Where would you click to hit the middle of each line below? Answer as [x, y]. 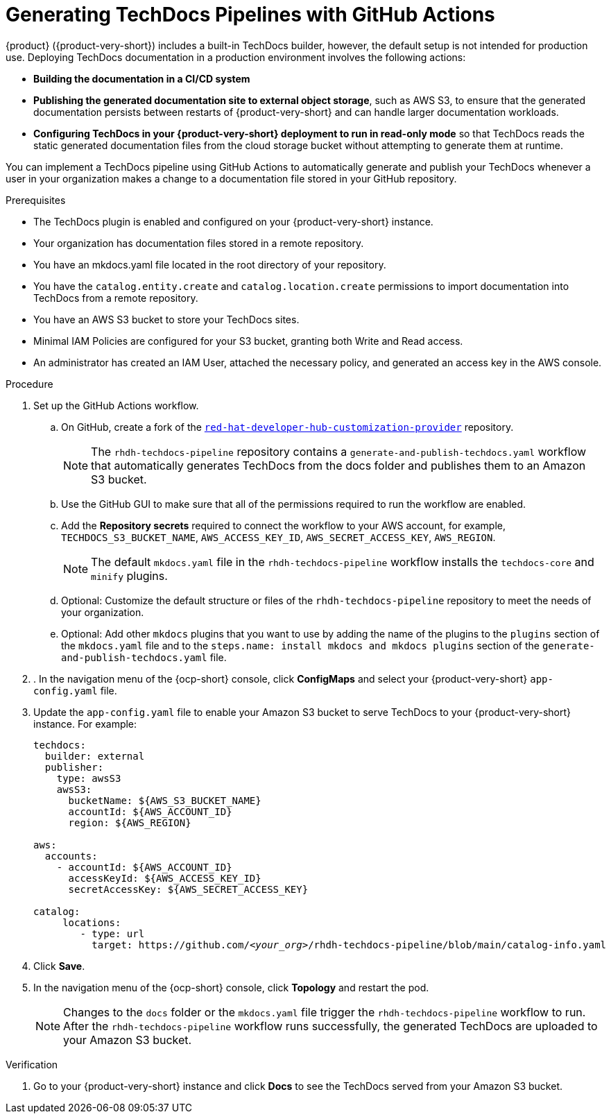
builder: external [95, 756]
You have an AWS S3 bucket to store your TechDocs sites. [166, 319]
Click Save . [59, 966]
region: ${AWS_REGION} [130, 822]
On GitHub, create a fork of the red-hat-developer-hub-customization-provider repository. [287, 427]
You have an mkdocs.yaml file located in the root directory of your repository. [210, 264]
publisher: [74, 767]
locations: [92, 922]
